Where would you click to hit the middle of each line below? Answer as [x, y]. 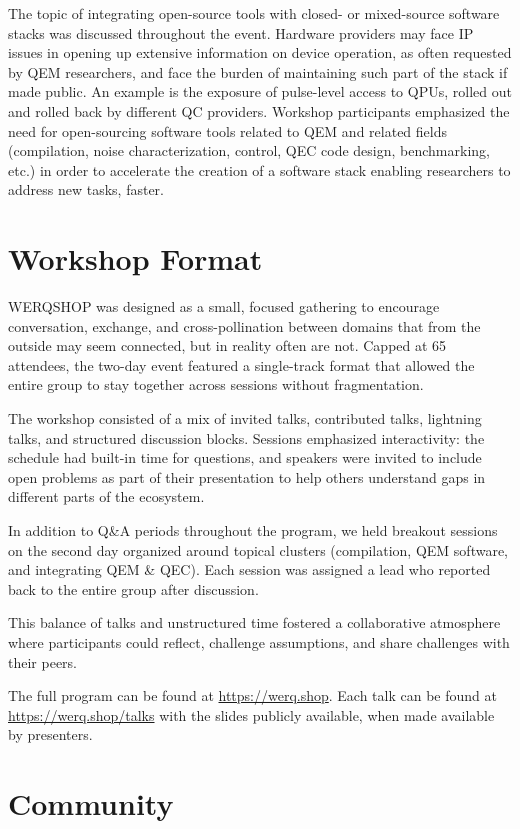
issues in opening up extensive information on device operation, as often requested [260, 52]
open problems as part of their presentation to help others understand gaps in [247, 476]
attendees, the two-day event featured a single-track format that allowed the [241, 364]
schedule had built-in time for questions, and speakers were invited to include [245, 457]
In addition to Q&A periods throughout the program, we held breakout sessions [253, 530]
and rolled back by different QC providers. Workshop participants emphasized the [259, 110]
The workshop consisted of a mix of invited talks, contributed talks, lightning [245, 418]
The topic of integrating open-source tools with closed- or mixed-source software [254, 13]
